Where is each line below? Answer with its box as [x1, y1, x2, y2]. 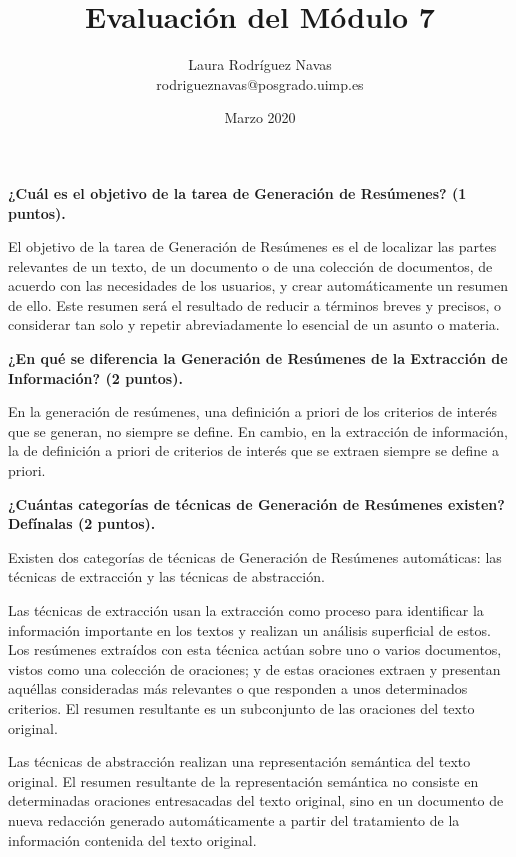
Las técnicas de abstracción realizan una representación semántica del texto [8, 751, 471, 772]
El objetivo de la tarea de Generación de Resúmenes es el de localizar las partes [8, 236, 497, 257]
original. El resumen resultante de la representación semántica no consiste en [8, 770, 479, 791]
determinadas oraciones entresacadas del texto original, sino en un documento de [8, 790, 504, 811]
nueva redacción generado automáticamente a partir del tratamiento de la [8, 809, 460, 830]
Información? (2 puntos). [8, 367, 183, 388]
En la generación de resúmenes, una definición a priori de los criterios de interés [8, 401, 497, 422]
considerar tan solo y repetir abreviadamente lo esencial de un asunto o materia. [8, 314, 500, 335]
